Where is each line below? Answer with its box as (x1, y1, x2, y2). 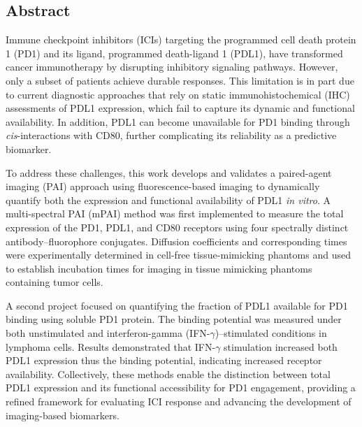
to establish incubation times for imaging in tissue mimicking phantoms (6, 261, 312, 275)
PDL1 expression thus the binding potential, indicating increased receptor (6, 353, 322, 368)
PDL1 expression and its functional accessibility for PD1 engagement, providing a (6, 380, 356, 395)
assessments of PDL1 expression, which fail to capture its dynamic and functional (6, 101, 355, 115)
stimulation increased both (224, 339, 338, 354)
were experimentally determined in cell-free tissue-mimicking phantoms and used (6, 247, 351, 262)
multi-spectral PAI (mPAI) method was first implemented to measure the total (6, 206, 344, 221)
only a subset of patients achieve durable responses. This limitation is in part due (6, 73, 354, 87)
